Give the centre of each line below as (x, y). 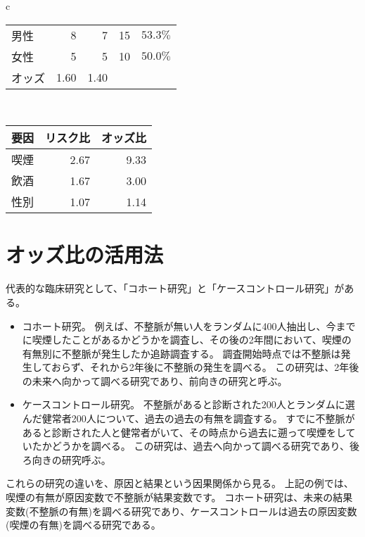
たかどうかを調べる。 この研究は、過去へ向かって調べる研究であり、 (191, 446)
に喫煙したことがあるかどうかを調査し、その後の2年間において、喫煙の (187, 340)
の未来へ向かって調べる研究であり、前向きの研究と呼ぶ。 (155, 380)
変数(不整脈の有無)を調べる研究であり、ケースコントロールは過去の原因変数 (181, 511)
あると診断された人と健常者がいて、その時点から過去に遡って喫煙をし (184, 432)
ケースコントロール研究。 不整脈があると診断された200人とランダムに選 (188, 404)
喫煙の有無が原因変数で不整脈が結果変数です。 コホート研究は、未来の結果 (179, 497)
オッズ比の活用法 (85, 254)
